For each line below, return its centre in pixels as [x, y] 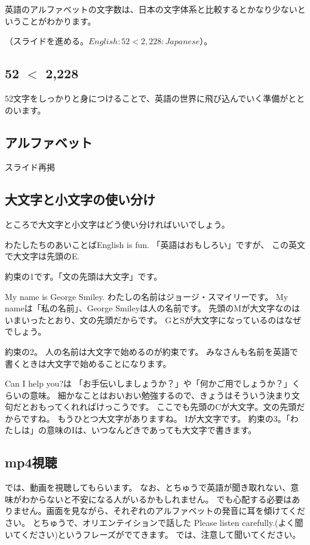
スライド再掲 [30, 167]
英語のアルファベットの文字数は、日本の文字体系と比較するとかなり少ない [151, 9]
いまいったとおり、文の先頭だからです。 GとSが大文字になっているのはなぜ [153, 319]
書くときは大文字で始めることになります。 [88, 363]
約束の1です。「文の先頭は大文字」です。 [84, 276]
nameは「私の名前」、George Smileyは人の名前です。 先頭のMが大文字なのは [153, 308]
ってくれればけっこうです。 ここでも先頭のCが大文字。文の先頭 [171, 407]
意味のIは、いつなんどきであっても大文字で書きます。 [151, 430]
